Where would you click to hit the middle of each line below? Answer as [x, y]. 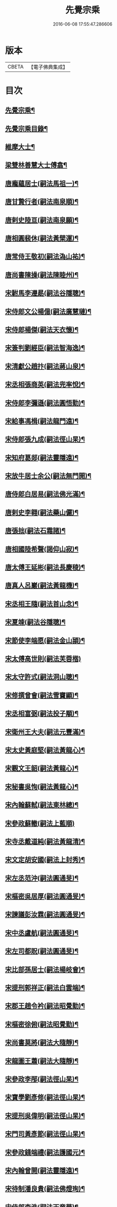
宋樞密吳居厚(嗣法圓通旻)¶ [45, 897]
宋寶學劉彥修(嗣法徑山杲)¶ [45, 1097]
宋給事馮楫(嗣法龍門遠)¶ [42, 421]
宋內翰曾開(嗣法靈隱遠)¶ [42, 1170]
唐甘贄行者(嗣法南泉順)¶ [42, 202]
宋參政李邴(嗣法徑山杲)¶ [42, 1079]
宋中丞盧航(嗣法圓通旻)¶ [42, 933]
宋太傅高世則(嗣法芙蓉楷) [43, 659]
